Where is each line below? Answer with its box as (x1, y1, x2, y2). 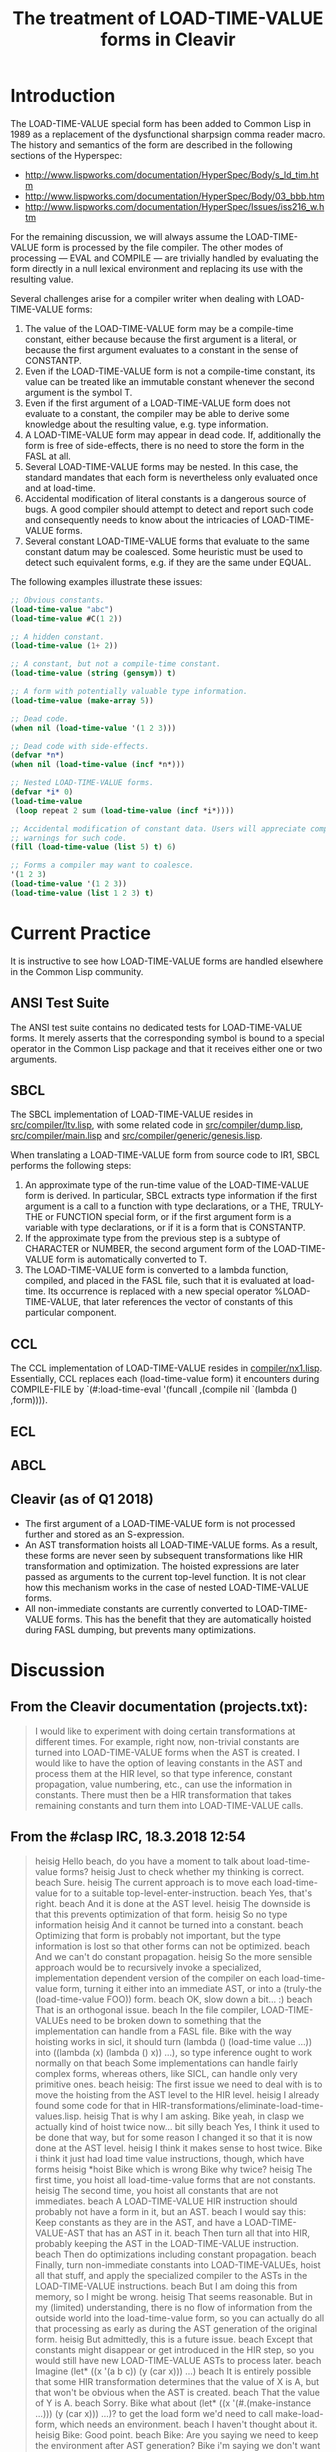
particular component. (24, 1307, 117, 1319)
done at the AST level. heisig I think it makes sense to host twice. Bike (34, 2142, 323, 2154)
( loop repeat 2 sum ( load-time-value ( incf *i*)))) (14, 805, 235, 816)
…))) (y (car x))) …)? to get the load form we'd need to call (34, 2407, 273, 2419)
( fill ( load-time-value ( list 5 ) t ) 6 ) (10, 842, 177, 852)
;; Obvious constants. (10, 595, 105, 605)
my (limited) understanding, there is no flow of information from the (34, 2301, 313, 2313)
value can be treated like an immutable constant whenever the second (24, 375, 315, 387)
